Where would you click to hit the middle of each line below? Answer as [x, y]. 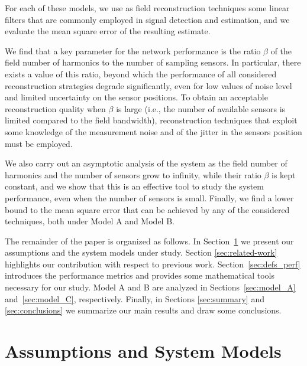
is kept [284, 174]
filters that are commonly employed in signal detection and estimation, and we [147, 19]
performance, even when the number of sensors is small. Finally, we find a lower [149, 197]
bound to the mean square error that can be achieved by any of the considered [147, 209]
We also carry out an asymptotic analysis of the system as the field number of [146, 163]
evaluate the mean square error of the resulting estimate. [108, 31]
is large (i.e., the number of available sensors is [201, 108]
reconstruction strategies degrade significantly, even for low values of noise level [148, 85]
